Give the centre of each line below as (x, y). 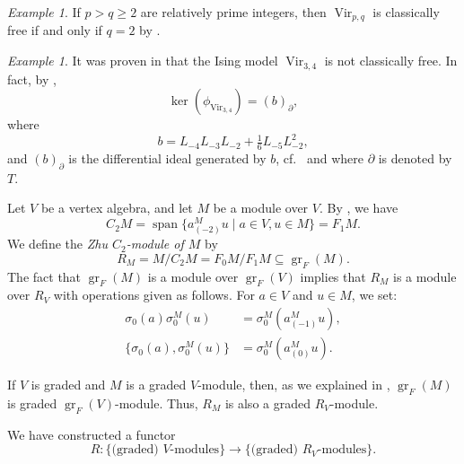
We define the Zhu (57, 244)
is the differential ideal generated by (167, 158)
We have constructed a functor (92, 434)
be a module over (261, 208)
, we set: (374, 295)
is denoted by (415, 158)
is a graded (156, 385)
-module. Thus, (157, 403)
